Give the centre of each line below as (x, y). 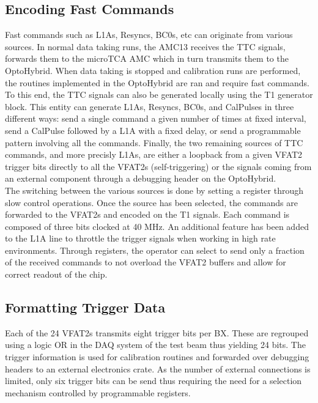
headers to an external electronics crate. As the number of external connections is (158, 368)
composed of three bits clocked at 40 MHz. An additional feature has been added (157, 226)
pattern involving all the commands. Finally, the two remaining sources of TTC (154, 142)
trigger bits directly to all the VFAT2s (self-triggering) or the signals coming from (158, 166)
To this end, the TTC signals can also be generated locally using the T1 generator (159, 94)
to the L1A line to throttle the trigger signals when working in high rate (140, 238)
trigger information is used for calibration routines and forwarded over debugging (157, 357)
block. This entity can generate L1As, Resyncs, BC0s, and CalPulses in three (150, 106)
